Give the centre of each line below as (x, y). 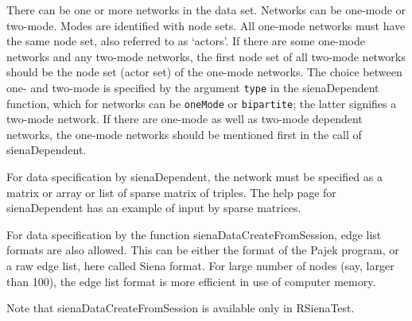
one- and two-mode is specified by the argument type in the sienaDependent (193, 87)
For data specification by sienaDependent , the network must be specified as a (194, 177)
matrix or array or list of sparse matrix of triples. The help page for (171, 192)
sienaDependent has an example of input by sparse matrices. (154, 208)
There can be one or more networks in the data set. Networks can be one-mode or (206, 10)
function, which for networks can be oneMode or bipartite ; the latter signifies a (202, 103)
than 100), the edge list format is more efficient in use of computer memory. (191, 281)
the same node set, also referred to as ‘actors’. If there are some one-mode (186, 41)
